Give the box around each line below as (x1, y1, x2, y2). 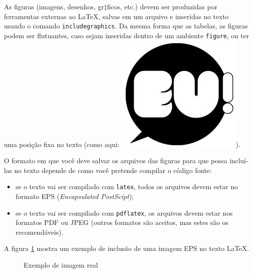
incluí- (229, 155, 249, 166)
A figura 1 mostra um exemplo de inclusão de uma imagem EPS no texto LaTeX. (4, 243, 249, 253)
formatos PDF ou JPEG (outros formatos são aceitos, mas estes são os (15, 217, 228, 227)
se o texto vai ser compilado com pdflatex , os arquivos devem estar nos (15, 207, 233, 218)
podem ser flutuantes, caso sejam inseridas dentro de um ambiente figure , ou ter (4, 30, 249, 40)
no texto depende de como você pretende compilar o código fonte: (14, 165, 212, 175)
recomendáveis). (15, 226, 63, 237)
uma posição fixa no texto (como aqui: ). (4, 139, 240, 149)
